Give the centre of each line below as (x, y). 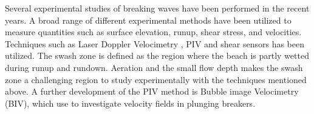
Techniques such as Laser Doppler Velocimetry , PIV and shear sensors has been (155, 43)
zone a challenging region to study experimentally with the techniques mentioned (156, 79)
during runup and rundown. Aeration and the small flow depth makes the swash (154, 67)
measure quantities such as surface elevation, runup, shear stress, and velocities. (153, 32)
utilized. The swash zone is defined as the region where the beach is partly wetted (157, 55)
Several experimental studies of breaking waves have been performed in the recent (157, 8)
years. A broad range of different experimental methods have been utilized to (148, 20)
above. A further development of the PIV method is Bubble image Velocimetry (152, 91)
